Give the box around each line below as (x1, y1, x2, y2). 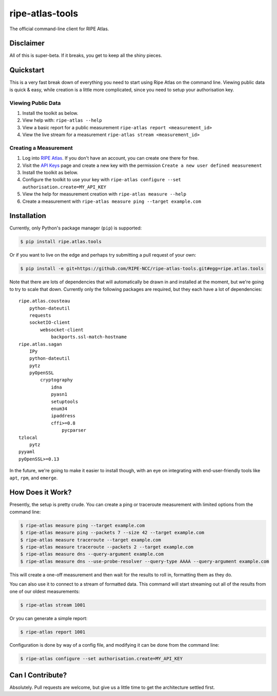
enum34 (51, 406, 68, 412)
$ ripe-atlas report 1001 (20, 629, 86, 635)
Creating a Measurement (9, 144, 73, 151)
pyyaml (18, 449, 35, 455)
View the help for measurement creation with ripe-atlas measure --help (22, 191, 187, 197)
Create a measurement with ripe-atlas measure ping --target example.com (22, 198, 201, 204)
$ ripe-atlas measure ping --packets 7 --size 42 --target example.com (20, 530, 205, 536)
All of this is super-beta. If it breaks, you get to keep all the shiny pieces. (9, 52, 163, 59)
